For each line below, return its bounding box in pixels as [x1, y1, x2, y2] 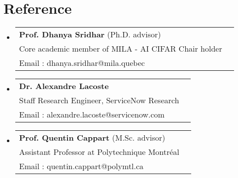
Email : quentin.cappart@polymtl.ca [19, 160, 144, 172]
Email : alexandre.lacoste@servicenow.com [19, 109, 165, 120]
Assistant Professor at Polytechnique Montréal [19, 146, 179, 158]
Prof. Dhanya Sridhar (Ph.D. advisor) [19, 29, 161, 40]
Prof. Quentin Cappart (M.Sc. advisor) [19, 132, 166, 144]
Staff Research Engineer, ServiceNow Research [19, 94, 179, 106]
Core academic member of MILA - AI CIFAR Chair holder [19, 43, 222, 55]
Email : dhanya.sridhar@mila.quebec [19, 57, 145, 69]
